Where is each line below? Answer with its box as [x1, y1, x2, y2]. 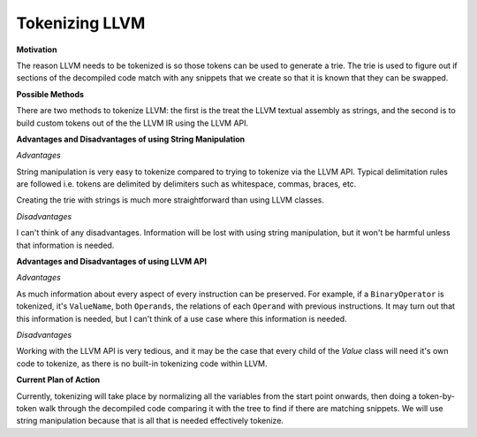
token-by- [418, 390, 455, 402]
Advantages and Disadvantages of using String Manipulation [16, 134, 246, 144]
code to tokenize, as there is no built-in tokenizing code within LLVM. [16, 358, 268, 369]
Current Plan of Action [16, 374, 101, 385]
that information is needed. [16, 240, 115, 250]
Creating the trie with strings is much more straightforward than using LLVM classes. [16, 195, 325, 205]
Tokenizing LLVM [16, 13, 146, 33]
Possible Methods [16, 88, 84, 99]
